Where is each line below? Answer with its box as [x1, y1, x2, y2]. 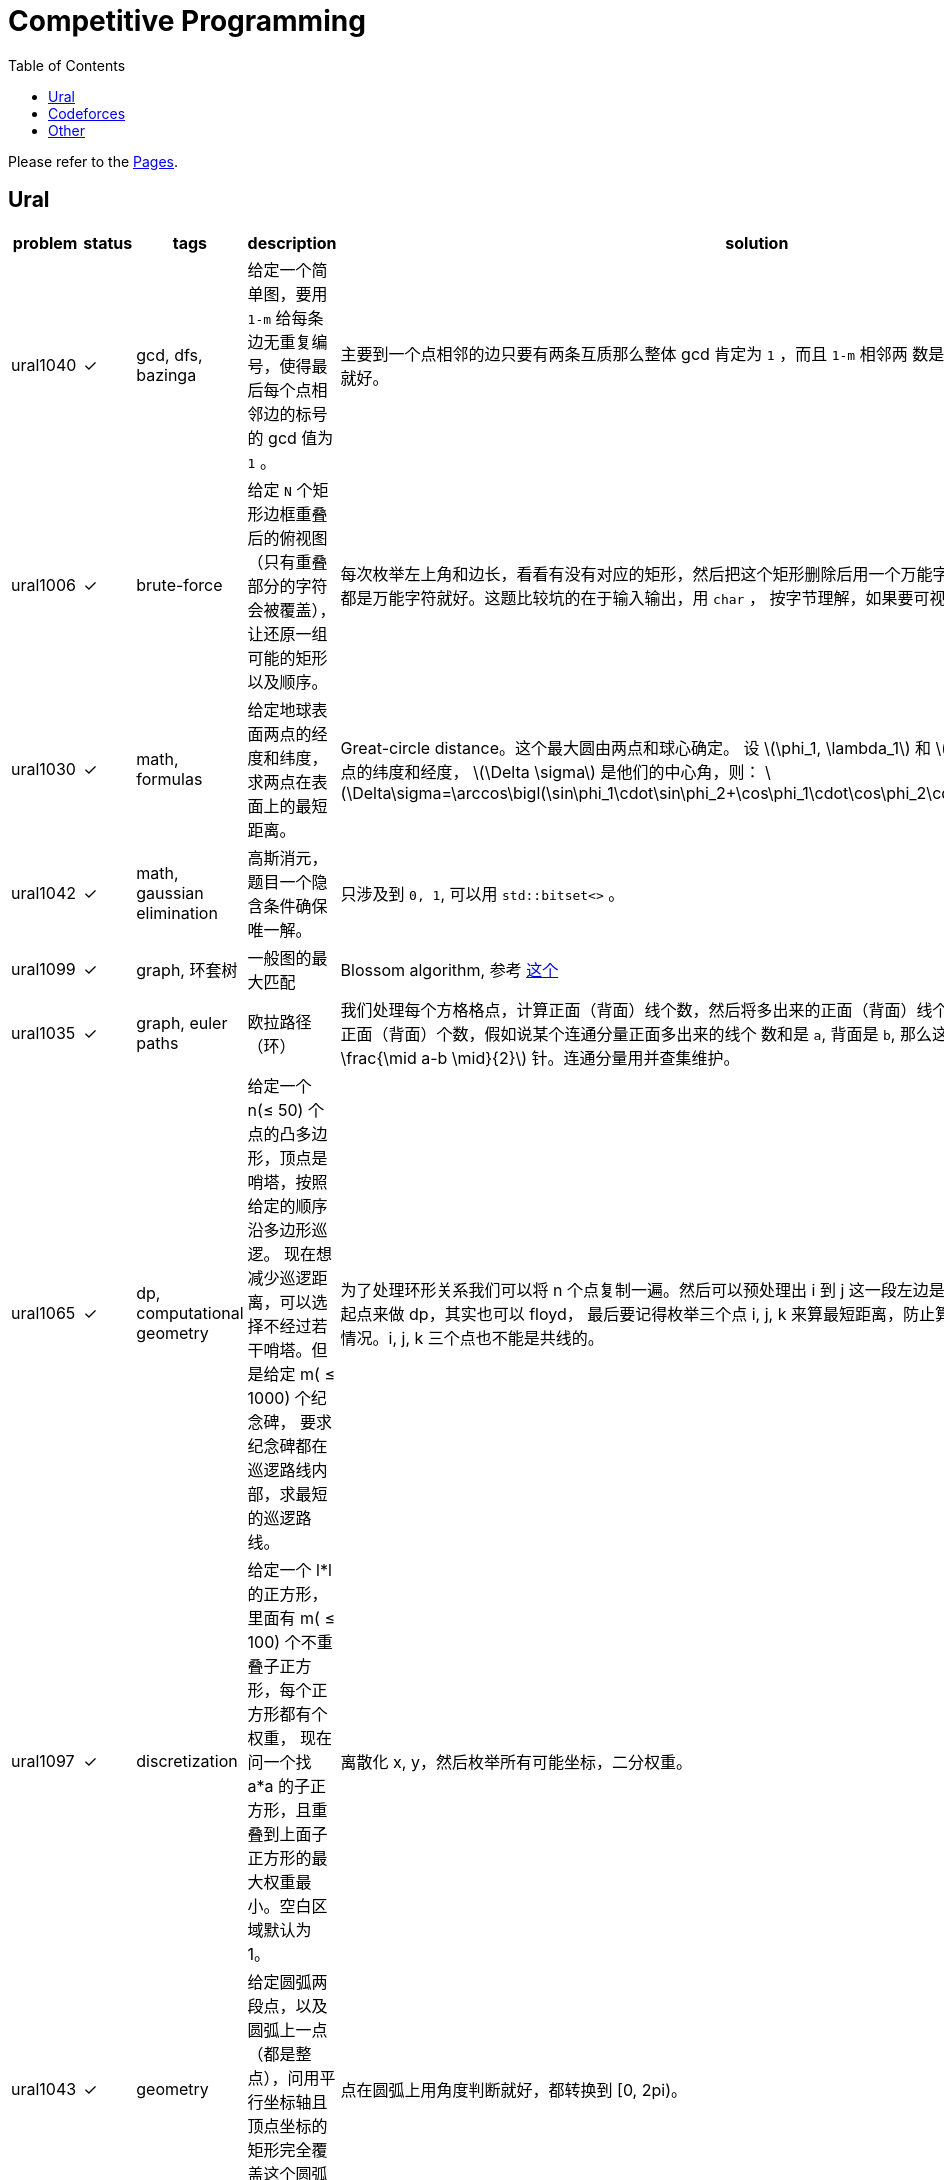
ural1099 [11, 958, 76, 979]
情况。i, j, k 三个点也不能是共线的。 [340, 1327, 604, 1348]
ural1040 [11, 354, 77, 375]
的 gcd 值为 [247, 427, 334, 448]
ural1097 [11, 1750, 75, 1771]
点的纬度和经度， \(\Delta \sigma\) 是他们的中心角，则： [340, 761, 761, 782]
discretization [136, 1750, 238, 1771]
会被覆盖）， [247, 599, 336, 620]
